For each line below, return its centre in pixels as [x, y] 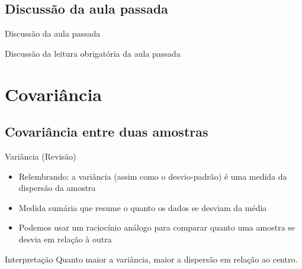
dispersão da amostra [57, 188]
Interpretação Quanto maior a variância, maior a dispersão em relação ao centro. [151, 259]
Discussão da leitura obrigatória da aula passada [93, 53]
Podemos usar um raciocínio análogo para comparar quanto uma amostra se [157, 227]
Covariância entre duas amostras [107, 132]
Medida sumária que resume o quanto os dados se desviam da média [143, 207]
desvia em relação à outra [65, 239]
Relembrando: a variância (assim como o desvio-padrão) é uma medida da [153, 176]
